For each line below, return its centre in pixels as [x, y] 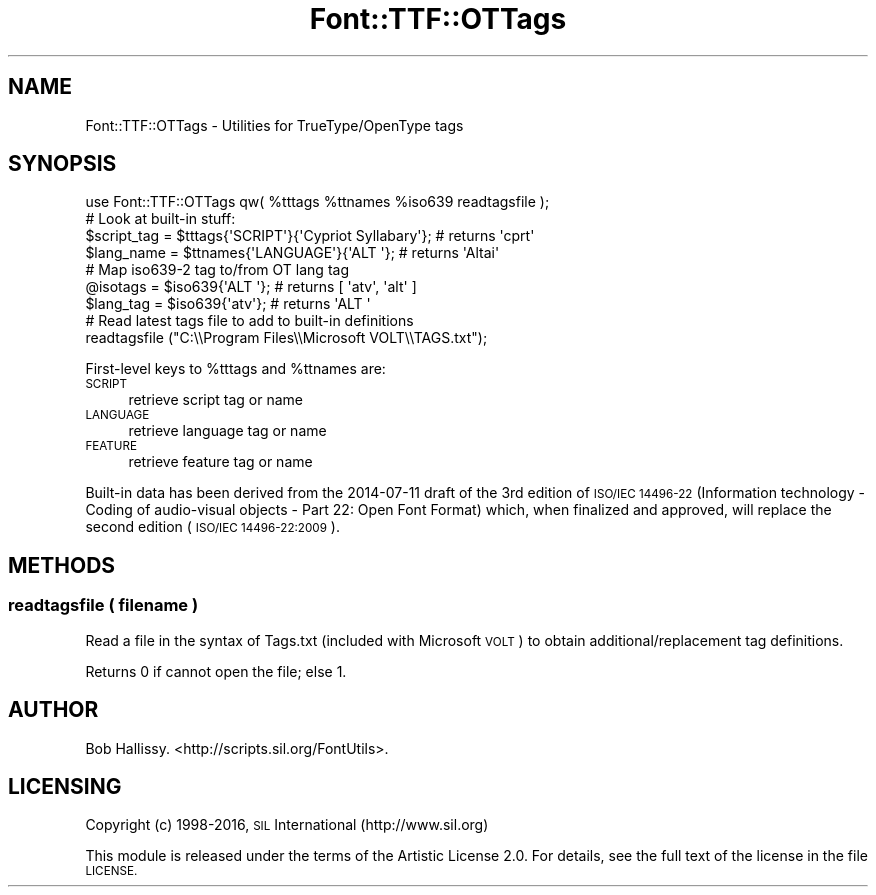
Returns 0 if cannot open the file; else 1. [216, 671]
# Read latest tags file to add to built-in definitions [249, 321]
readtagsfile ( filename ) [103, 605]
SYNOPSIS [62, 164]
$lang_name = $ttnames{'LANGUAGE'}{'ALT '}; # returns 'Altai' [292, 253]
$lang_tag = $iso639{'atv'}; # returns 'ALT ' [228, 304]
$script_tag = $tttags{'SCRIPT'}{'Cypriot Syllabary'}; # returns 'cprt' [310, 236]
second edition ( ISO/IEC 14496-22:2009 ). [212, 527]
